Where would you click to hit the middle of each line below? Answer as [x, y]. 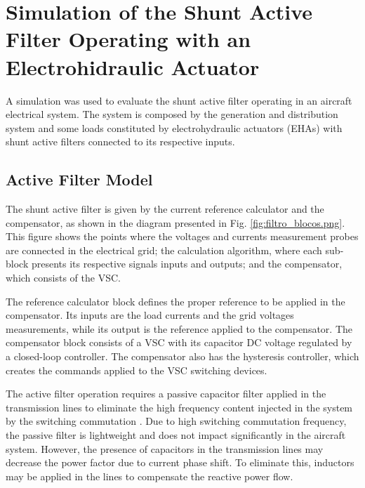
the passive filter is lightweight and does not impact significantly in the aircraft [176, 434]
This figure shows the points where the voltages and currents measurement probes [182, 236]
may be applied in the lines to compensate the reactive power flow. [150, 476]
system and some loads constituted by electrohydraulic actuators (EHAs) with [174, 127]
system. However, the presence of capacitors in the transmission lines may [165, 448]
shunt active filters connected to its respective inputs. [120, 141]
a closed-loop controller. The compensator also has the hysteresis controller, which [182, 356]
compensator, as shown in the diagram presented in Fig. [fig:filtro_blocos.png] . [175, 222]
